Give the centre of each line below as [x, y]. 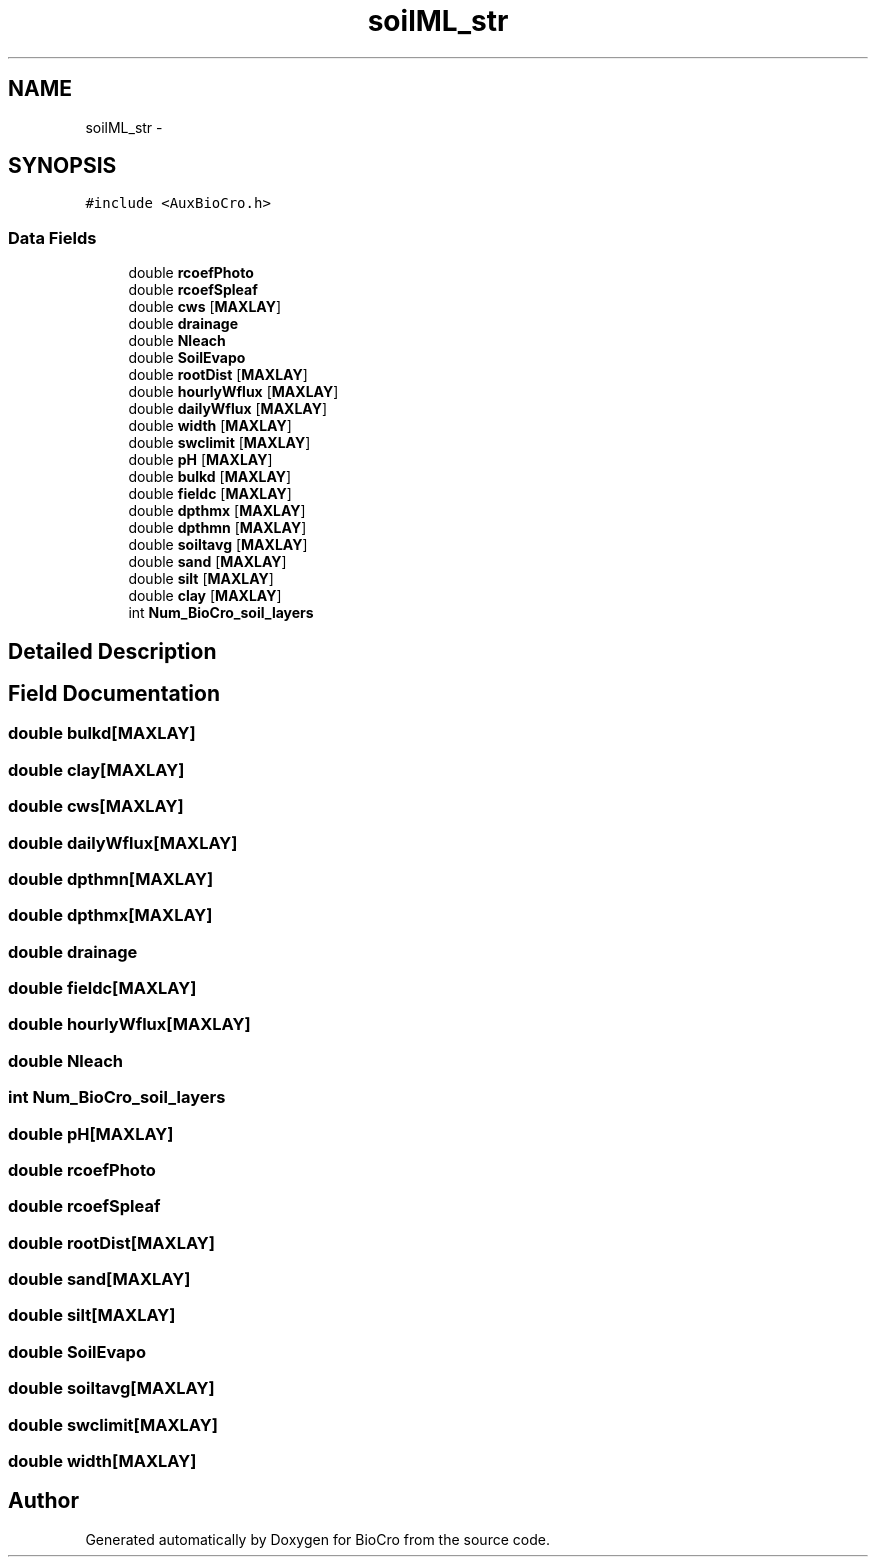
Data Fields [52, 237]
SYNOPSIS [62, 166]
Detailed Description [112, 651]
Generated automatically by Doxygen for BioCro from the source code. [317, 1539]
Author [43, 1501]
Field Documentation [114, 694]
